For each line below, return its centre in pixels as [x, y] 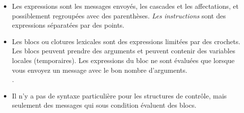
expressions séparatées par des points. [68, 25]
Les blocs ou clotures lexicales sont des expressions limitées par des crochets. [126, 41]
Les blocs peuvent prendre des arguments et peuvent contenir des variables [123, 51]
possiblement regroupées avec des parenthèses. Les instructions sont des [119, 15]
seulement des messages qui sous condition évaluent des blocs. [104, 105]
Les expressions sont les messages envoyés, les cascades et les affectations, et [125, 6]
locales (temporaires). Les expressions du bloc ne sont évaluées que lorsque [123, 60]
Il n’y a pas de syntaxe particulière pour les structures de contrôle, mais [119, 95]
